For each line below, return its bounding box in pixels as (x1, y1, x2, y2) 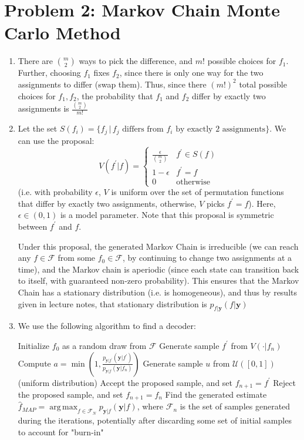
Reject (273, 376, 296, 388)
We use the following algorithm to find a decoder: (18, 320, 196, 332)
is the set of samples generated (180, 400, 291, 412)
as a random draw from (62, 339, 147, 351)
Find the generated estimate (165, 388, 267, 400)
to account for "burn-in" (18, 425, 104, 438)
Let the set (18, 122, 58, 135)
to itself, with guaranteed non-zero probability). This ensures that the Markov (18, 274, 299, 287)
